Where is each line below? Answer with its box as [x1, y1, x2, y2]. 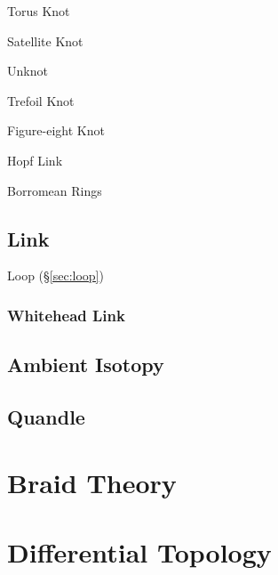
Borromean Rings [7, 181, 102, 199]
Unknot [7, 61, 48, 80]
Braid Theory [7, 464, 177, 500]
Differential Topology [7, 533, 272, 570]
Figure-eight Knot [7, 121, 105, 140]
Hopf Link [7, 150, 63, 169]
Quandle [7, 402, 85, 430]
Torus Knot [7, 2, 70, 20]
